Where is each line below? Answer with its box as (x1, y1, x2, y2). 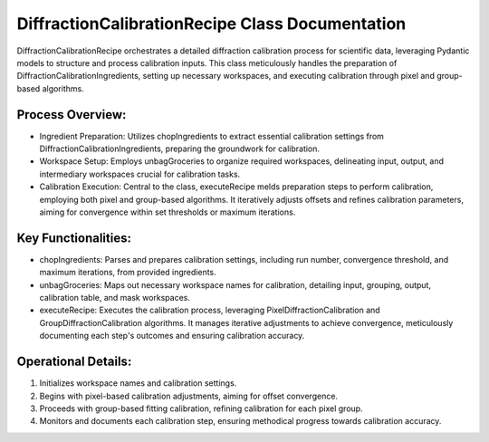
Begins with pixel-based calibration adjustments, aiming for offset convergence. (39, 390, 339, 401)
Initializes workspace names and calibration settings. (39, 378, 237, 389)
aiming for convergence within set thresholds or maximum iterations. (39, 207, 296, 217)
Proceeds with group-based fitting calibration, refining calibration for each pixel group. (39, 403, 363, 414)
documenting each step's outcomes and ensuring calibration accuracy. (39, 331, 305, 341)
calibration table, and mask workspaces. (39, 293, 190, 303)
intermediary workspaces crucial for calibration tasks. (39, 168, 241, 179)
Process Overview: (16, 107, 127, 122)
